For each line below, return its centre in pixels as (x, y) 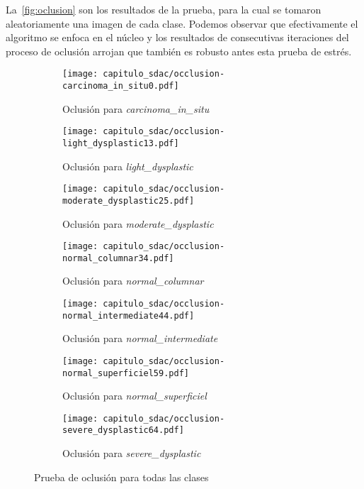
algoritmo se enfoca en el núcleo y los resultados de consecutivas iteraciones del (177, 37)
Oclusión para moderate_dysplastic (138, 223)
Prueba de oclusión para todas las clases (121, 477)
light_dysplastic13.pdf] (121, 143)
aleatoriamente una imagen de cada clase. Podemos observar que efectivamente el (182, 23)
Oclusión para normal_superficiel (135, 396)
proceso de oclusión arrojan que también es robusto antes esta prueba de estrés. (179, 51)
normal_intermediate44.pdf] (129, 315)
